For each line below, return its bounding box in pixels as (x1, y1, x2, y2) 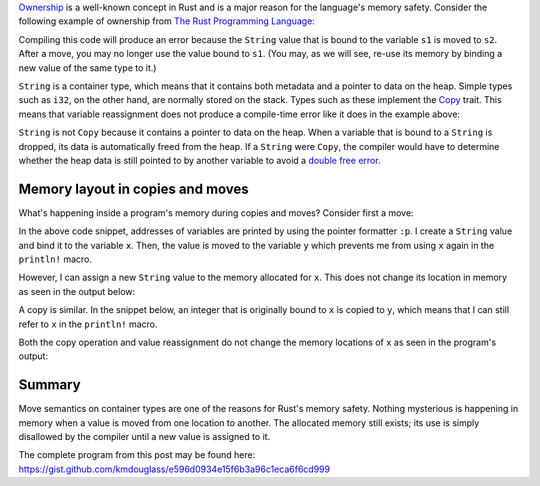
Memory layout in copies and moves (18, 180, 249, 197)
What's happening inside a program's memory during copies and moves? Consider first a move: (18, 206, 414, 219)
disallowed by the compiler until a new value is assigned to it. (18, 431, 271, 443)
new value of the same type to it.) (18, 61, 157, 74)
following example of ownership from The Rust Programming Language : (18, 15, 315, 27)
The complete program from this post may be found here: (18, 449, 256, 461)
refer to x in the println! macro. (18, 318, 159, 330)
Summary (18, 376, 81, 394)
